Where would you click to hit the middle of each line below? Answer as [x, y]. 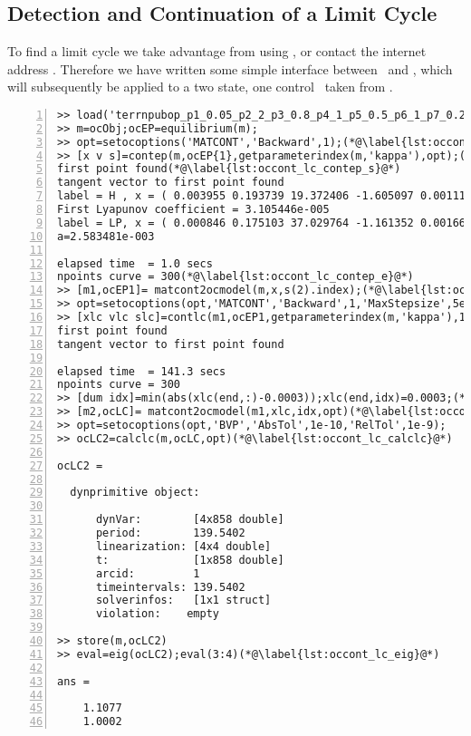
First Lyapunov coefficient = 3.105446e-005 [193, 210]
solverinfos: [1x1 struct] [183, 600]
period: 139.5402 [170, 533]
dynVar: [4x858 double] [190, 520]
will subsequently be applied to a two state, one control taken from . [200, 87]
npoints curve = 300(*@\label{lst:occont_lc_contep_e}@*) [235, 277]
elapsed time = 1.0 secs [135, 263]
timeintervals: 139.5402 [170, 587]
